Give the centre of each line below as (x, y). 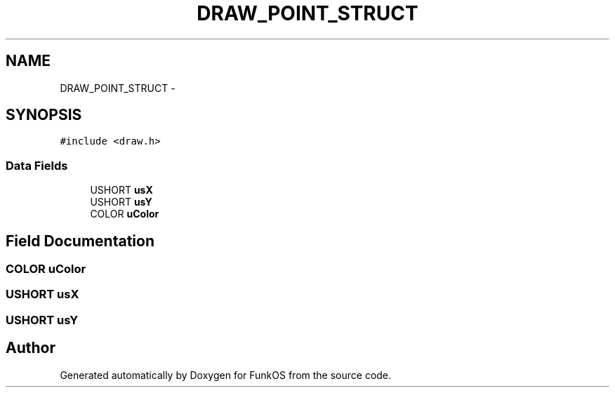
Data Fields (37, 165)
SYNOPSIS (44, 115)
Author (31, 348)
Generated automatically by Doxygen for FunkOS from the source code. (226, 375)
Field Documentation (80, 241)
